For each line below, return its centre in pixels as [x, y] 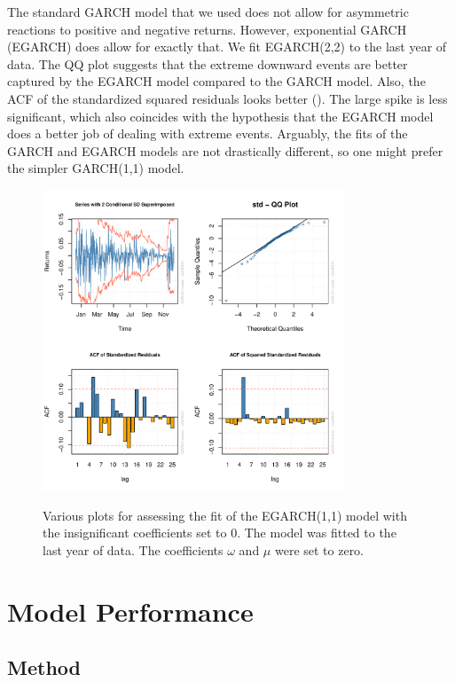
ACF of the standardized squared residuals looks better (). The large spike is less [227, 98]
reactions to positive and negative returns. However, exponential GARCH [207, 29]
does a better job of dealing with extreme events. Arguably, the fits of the [208, 133]
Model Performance [130, 611]
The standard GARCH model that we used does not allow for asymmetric [208, 12]
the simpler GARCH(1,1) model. [96, 168]
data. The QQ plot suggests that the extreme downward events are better [208, 63]
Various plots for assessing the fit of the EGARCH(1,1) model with [225, 515]
